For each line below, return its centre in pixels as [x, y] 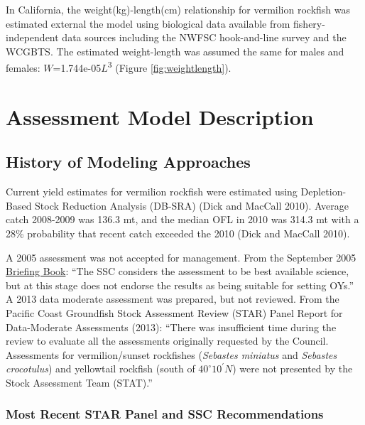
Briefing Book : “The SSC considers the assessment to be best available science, [178, 271]
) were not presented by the [293, 368]
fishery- [309, 23]
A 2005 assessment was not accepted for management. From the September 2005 [181, 257]
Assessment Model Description [160, 116]
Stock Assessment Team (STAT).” [79, 382]
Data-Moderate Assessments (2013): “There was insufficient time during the [171, 327]
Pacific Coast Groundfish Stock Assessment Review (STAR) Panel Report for [174, 312]
